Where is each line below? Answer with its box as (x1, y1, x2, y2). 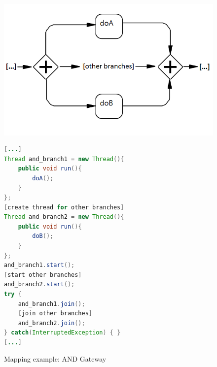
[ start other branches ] (4, 271, 82, 278)
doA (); (32, 174, 54, 182)
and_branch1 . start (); (4, 262, 75, 269)
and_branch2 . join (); (18, 319, 85, 327)
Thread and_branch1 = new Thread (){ (4, 155, 124, 163)
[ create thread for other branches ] (4, 203, 124, 211)
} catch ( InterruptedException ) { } (4, 329, 121, 336)
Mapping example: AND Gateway (4, 353, 107, 364)
